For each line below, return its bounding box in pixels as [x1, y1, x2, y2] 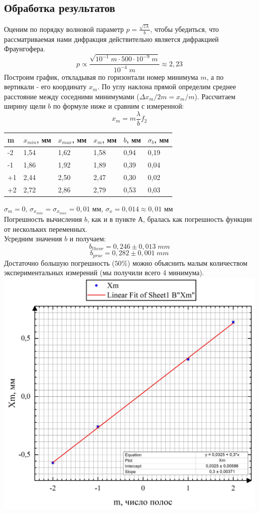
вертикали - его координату [4, 81, 87, 92]
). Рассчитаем [194, 91, 236, 101]
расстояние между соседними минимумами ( [4, 91, 139, 101]
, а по [206, 71, 224, 82]
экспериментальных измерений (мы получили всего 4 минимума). [4, 267, 204, 278]
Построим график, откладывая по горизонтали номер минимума [4, 71, 198, 82]
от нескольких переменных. [4, 223, 88, 234]
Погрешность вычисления [4, 214, 82, 224]
